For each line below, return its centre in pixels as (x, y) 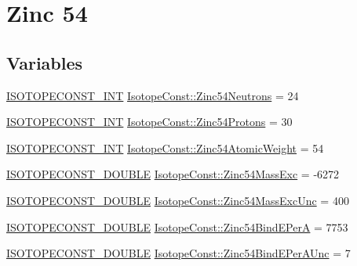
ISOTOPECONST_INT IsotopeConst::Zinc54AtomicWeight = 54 (165, 147)
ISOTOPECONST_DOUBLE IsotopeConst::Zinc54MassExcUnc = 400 (178, 200)
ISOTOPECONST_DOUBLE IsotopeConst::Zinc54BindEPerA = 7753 (177, 226)
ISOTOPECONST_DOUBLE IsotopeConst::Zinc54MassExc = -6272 (173, 174)
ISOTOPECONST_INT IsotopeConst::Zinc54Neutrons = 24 (153, 95)
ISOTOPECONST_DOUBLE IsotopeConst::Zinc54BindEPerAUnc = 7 (178, 253)
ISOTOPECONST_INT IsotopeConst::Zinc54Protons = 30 (149, 122)
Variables (45, 62)
